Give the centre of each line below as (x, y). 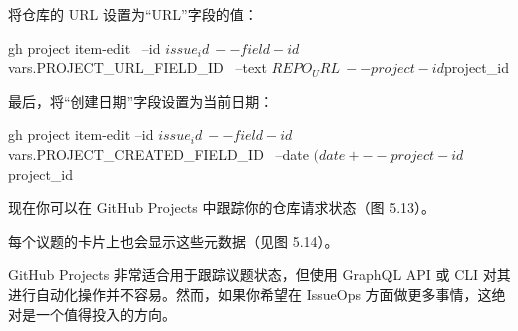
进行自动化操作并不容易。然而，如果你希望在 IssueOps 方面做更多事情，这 (250, 293)
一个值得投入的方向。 (105, 313)
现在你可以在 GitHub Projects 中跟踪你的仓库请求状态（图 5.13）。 (222, 207)
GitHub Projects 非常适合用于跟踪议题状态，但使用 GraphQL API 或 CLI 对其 (259, 274)
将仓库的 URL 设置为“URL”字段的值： (133, 14)
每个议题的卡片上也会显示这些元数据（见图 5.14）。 (173, 240)
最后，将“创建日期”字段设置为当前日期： (141, 100)
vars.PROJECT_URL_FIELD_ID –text (137, 67)
